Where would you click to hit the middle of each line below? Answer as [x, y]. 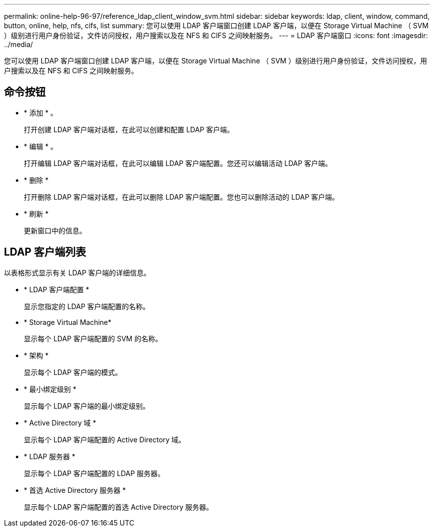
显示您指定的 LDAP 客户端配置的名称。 [87, 306]
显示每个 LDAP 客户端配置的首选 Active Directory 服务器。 [119, 507]
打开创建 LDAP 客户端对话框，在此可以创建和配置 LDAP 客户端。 [129, 129]
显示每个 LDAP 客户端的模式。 [73, 372]
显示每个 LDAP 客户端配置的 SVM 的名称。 [93, 338]
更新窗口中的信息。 [55, 230]
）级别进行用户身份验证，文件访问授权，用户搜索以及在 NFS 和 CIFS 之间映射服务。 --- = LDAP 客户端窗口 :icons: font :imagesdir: [216, 35]
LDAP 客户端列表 [45, 252]
